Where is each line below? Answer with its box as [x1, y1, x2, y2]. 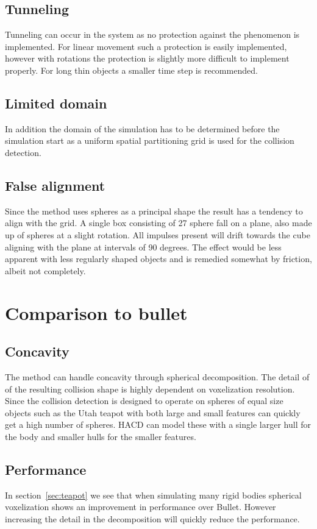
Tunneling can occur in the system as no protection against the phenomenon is [5, 28, 300, 41]
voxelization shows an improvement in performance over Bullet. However [5, 500, 276, 513]
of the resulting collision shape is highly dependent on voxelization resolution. [5, 382, 295, 395]
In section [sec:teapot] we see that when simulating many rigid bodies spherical [5, 488, 302, 501]
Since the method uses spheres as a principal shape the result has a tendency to [5, 204, 303, 217]
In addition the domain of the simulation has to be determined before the [5, 122, 280, 135]
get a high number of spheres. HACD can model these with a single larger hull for [5, 418, 311, 431]
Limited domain [5, 93, 107, 112]
